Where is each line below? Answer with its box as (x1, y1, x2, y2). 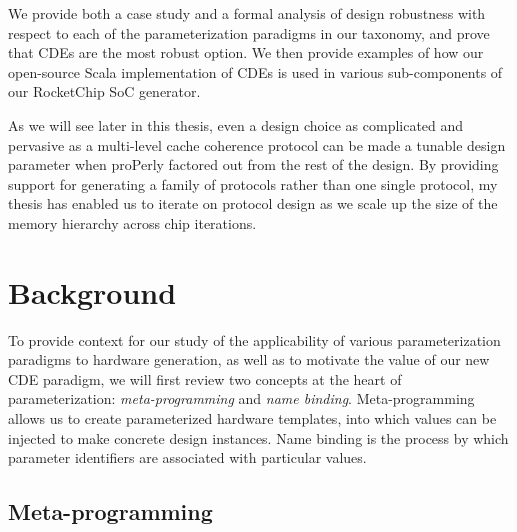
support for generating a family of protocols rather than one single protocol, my (8, 173, 498, 194)
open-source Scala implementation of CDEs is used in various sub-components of (8, 61, 503, 82)
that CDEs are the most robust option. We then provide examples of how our (8, 42, 484, 63)
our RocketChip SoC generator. (8, 81, 201, 102)
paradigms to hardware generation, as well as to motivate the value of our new (8, 349, 490, 370)
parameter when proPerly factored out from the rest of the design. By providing (8, 154, 499, 175)
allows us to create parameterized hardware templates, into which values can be (8, 408, 497, 429)
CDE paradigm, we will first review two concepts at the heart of (8, 368, 402, 389)
